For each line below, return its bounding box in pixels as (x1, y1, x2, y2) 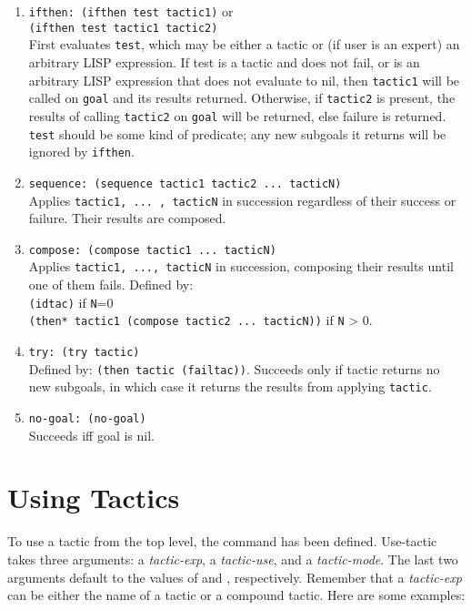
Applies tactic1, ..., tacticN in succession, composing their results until (28, 257, 454, 276)
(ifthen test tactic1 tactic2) (28, 21, 218, 35)
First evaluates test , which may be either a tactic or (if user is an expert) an (28, 35, 460, 54)
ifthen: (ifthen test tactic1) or (28, 2, 234, 20)
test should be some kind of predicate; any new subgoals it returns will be (28, 124, 446, 143)
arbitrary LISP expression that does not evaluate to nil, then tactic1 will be (28, 70, 460, 89)
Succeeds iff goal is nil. (28, 425, 155, 444)
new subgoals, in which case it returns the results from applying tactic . (28, 377, 432, 396)
